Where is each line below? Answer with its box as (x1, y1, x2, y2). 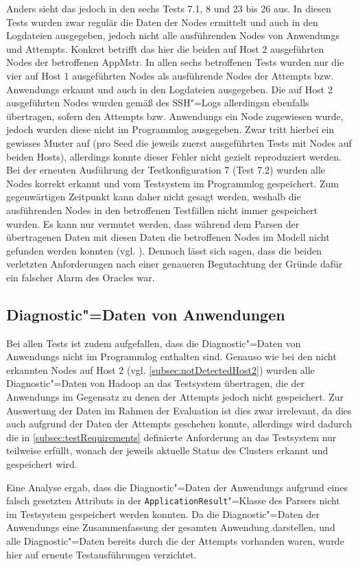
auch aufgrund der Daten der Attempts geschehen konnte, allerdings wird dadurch (6, 416, 352, 431)
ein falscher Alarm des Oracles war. (6, 270, 155, 284)
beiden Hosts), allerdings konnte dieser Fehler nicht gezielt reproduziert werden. (6, 149, 342, 163)
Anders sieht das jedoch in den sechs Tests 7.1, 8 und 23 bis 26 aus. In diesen (6, 1, 331, 15)
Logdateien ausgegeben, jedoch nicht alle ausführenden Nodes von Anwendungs (6, 28, 339, 43)
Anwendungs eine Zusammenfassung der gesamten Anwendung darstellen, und (6, 520, 335, 534)
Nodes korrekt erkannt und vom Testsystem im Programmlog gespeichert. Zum (6, 176, 339, 190)
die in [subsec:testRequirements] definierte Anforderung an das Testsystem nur (6, 429, 337, 444)
